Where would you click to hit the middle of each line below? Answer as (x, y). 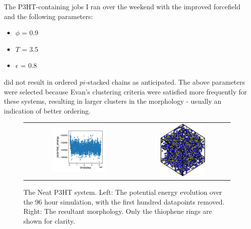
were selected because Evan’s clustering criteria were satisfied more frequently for (125, 91)
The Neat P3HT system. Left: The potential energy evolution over (123, 192)
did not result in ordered (41, 81)
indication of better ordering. (47, 110)
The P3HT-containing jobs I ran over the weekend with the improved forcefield (122, 6)
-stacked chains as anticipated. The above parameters (165, 81)
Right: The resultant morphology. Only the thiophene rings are (118, 211)
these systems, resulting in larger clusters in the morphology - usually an (113, 101)
